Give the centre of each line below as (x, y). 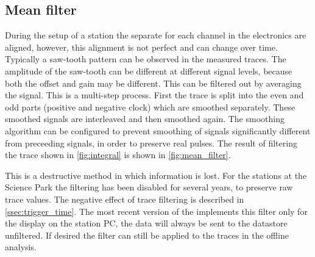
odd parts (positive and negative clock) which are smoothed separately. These (150, 107)
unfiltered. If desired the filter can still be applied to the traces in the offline (147, 235)
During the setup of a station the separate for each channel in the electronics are (156, 35)
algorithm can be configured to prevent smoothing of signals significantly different (158, 130)
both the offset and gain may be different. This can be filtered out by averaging (153, 83)
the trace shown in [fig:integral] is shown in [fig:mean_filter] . (118, 155)
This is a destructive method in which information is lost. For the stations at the (156, 175)
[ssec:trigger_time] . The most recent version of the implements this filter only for (156, 211)
